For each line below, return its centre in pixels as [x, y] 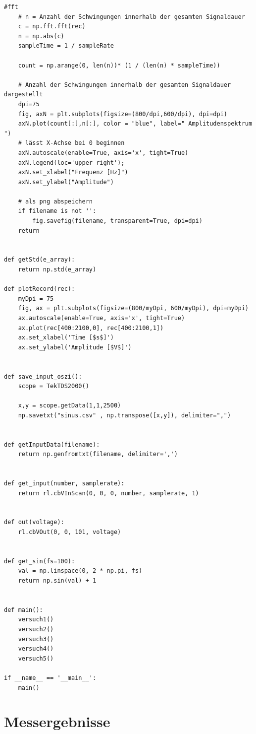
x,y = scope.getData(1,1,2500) [70, 406]
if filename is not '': [57, 211]
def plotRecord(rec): [40, 289]
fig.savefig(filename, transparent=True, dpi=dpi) [117, 221]
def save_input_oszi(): [43, 376]
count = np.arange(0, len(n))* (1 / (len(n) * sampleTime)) [119, 65]
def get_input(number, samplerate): [64, 484]
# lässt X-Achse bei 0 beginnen [71, 143]
